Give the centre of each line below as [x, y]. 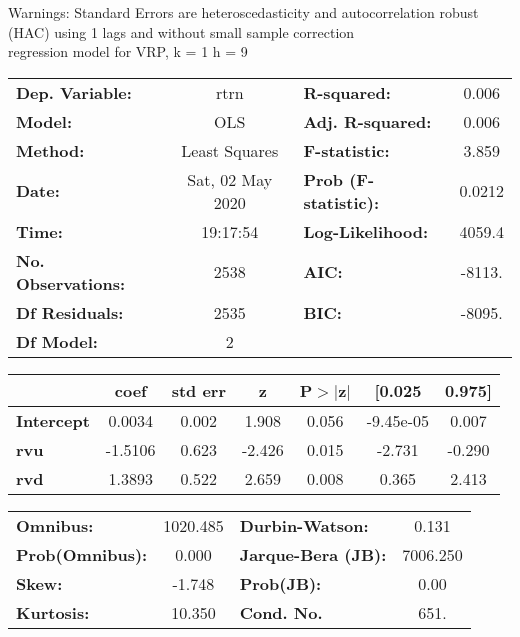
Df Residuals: [70, 312]
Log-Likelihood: [366, 231]
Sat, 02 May [230, 179]
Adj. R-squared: [367, 121]
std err [198, 390]
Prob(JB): [280, 583]
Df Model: [57, 341]
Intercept [53, 420]
